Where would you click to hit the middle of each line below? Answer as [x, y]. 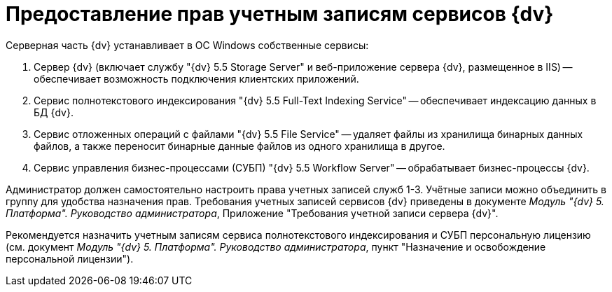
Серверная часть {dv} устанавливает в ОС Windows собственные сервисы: [187, 45]
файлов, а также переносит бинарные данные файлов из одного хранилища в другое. [239, 146]
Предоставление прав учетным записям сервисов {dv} [280, 14]
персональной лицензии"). [70, 258]
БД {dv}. [54, 112]
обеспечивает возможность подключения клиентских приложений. [196, 78]
